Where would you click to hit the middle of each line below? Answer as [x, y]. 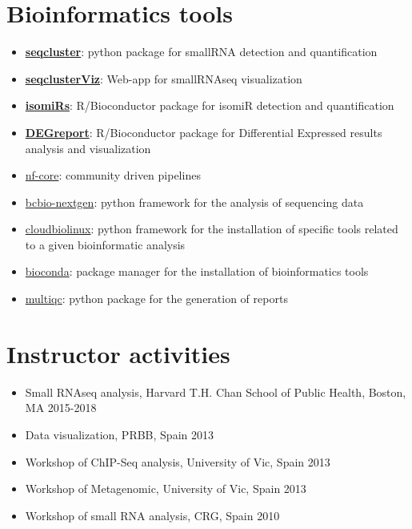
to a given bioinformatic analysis [105, 244]
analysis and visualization [88, 148]
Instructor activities [118, 353]
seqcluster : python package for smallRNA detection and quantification [201, 52]
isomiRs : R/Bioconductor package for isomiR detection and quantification [210, 105]
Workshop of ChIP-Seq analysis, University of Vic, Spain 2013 [178, 461]
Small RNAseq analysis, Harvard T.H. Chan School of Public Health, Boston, [216, 392]
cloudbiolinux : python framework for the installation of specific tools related [212, 229]
